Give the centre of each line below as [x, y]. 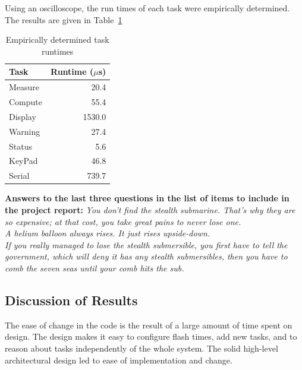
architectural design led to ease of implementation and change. [119, 360]
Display [23, 116]
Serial [19, 175]
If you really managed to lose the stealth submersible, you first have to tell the [146, 244]
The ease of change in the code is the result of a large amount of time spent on [149, 325]
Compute [26, 102]
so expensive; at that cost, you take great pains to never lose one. [123, 221]
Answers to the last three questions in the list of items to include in [147, 198]
